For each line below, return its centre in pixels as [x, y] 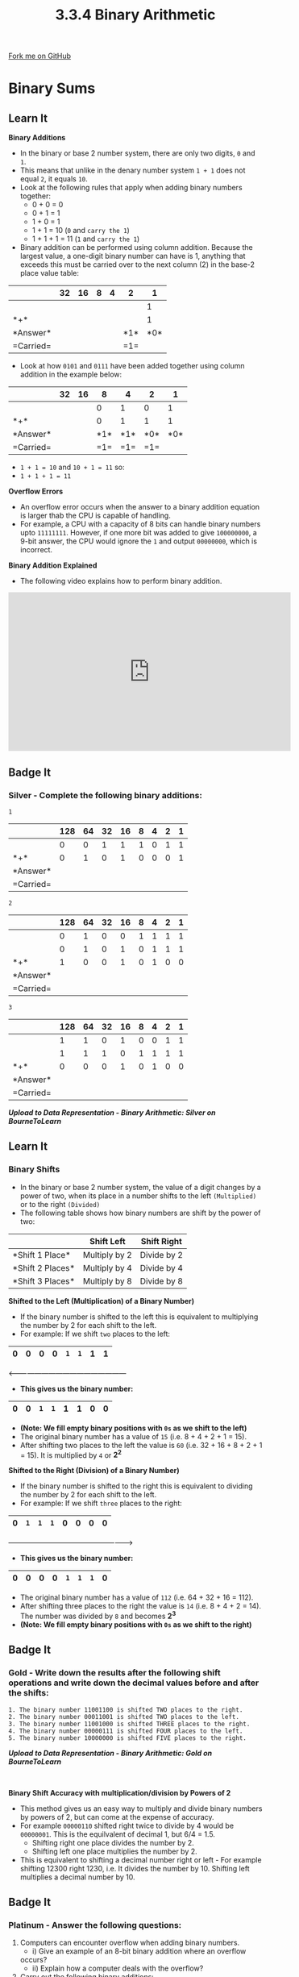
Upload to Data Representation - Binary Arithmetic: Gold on [110, 1753]
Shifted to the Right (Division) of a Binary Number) [94, 1471]
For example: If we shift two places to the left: [95, 1334]
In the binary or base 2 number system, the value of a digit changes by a [141, 1187]
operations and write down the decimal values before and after [134, 1683]
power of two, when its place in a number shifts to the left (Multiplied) [138, 1196]
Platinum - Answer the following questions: [95, 1925]
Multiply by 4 [108, 1267]
